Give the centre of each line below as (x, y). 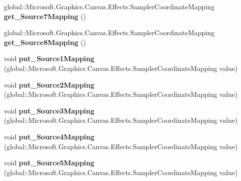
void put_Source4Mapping (49, 136)
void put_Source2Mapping (49, 84)
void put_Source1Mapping (49, 58)
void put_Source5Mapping (49, 163)
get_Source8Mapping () (45, 42)
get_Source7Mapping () (45, 16)
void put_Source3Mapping (49, 110)
